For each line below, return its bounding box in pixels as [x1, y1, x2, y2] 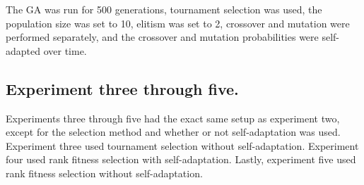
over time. [43, 43, 87, 58]
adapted [6, 43, 41, 58]
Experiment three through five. [6, 77, 239, 99]
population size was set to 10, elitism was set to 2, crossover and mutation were [6, 15, 350, 30]
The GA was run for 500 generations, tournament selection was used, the [6, 2, 322, 16]
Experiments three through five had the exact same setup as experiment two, [6, 110, 340, 125]
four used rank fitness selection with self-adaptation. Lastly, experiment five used [6, 152, 356, 167]
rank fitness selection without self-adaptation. [6, 165, 203, 180]
